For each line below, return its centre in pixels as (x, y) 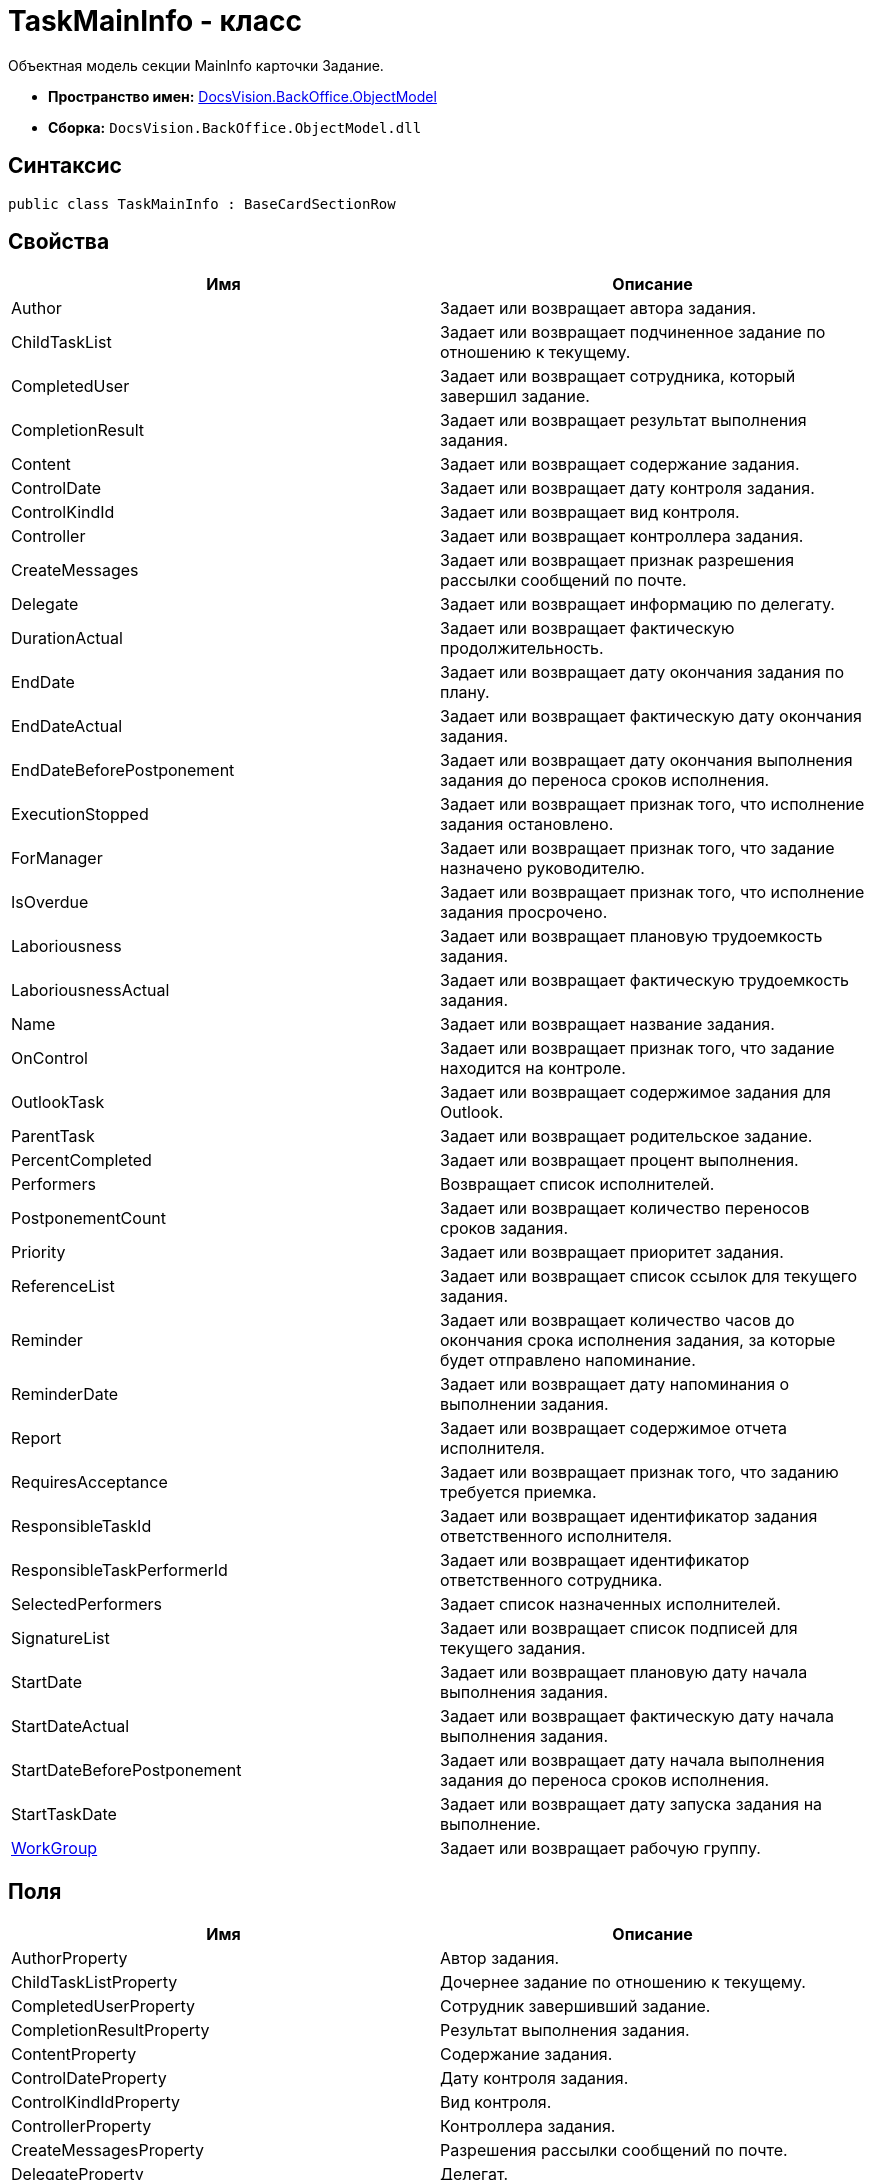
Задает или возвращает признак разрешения (617, 560)
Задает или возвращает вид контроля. (590, 512)
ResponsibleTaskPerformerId (119, 1570)
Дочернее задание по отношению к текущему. (623, 1982)
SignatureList (60, 1638)
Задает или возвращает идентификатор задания (629, 1516)
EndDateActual (66, 726)
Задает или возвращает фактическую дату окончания (651, 716)
